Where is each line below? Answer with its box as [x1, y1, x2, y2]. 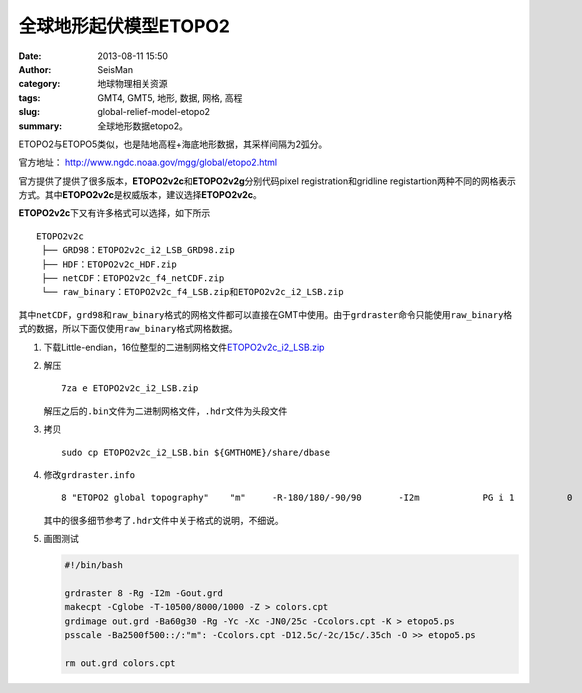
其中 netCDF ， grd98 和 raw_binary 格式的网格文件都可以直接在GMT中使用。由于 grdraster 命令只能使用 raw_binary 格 [18, 308, 513, 320]
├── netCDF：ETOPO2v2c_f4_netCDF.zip [41, 273, 225, 284]
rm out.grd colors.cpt [64, 657, 176, 669]
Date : [18, 50, 42, 62]
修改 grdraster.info [43, 468, 136, 480]
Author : [18, 63, 52, 75]
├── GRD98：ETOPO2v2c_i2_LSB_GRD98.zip [41, 245, 235, 256]
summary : [18, 120, 63, 132]
